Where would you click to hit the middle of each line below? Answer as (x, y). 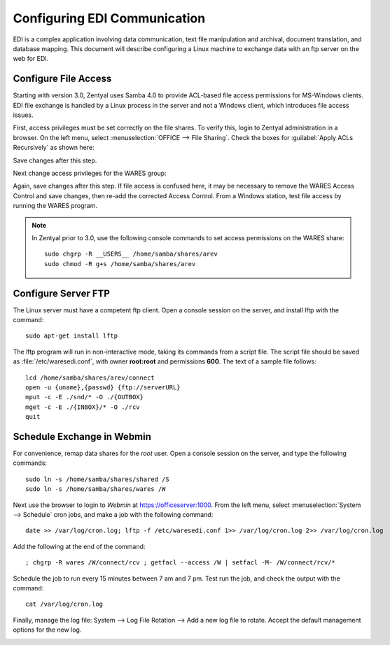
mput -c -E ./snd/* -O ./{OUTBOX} (84, 397)
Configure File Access (62, 79)
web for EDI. (31, 59)
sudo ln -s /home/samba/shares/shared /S (97, 479)
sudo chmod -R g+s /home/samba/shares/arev (120, 264)
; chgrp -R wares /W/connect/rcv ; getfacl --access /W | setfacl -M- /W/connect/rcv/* (181, 563)
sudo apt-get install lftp (72, 336)
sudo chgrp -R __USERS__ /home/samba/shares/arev (131, 254)
